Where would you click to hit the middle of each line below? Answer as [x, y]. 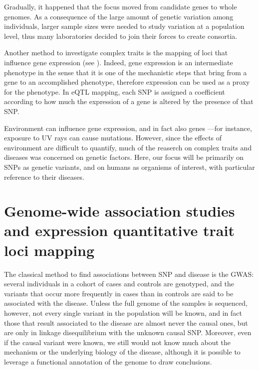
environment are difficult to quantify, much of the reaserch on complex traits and [128, 147]
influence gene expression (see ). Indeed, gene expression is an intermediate [119, 62]
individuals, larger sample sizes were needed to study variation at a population [124, 26]
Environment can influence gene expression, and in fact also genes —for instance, [128, 128]
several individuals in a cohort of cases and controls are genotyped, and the [119, 284]
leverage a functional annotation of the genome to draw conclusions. [108, 361]
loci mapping [49, 250]
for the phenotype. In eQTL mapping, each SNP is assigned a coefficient [115, 91]
